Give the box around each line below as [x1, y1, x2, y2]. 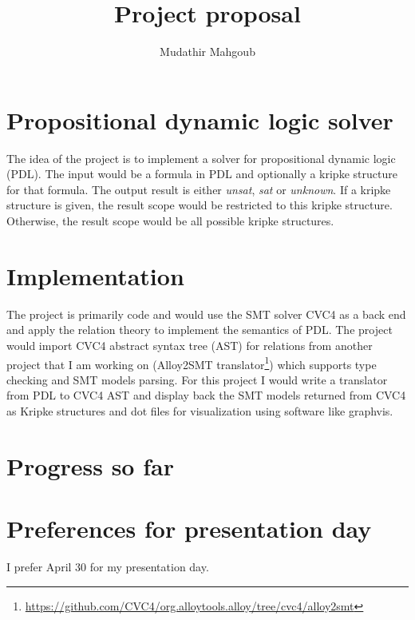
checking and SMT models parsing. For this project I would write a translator [6, 371, 388, 387]
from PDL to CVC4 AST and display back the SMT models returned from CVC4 [6, 387, 406, 403]
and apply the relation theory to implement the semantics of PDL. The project [6, 321, 393, 338]
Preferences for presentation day [6, 512, 372, 545]
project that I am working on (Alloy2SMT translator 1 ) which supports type [6, 353, 377, 372]
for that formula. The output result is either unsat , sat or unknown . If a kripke [6, 181, 391, 197]
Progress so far [6, 449, 174, 482]
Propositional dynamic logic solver [6, 103, 393, 136]
